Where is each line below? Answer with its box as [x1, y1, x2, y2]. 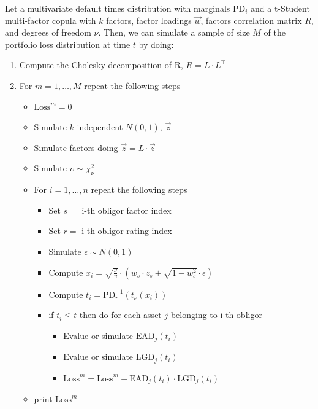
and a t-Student [251, 2, 310, 14]
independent [77, 120, 123, 133]
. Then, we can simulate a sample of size [98, 26, 250, 39]
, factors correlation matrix [200, 14, 302, 26]
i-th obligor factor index [81, 203, 172, 216]
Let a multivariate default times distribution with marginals [5, 2, 230, 14]
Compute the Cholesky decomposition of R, [19, 58, 183, 71]
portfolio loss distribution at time [5, 37, 131, 50]
